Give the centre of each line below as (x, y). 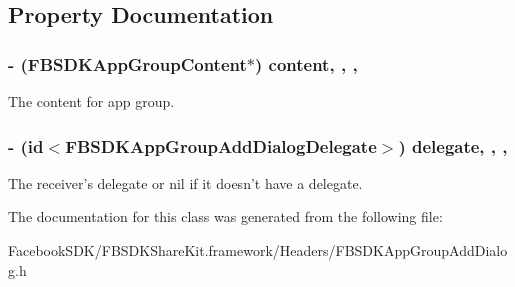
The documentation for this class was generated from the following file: (225, 216)
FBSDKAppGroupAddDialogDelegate (221, 145)
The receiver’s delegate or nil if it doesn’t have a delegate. (185, 182)
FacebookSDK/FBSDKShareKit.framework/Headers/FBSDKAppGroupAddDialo (258, 250)
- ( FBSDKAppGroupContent (127, 63)
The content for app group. (91, 101)
